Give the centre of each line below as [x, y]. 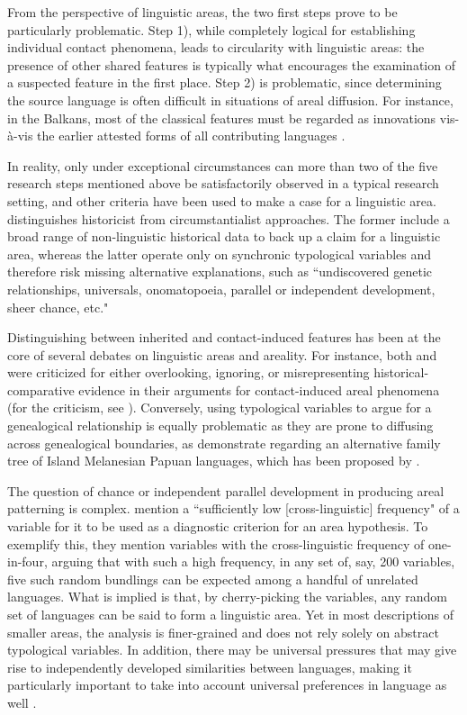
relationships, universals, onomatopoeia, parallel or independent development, [221, 289]
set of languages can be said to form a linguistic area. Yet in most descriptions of [231, 614]
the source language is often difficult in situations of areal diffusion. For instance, [230, 100]
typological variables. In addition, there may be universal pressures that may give [232, 650]
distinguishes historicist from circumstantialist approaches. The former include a [229, 218]
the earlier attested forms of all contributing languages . [191, 136]
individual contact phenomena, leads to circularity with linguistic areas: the [216, 47]
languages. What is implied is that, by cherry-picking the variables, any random [227, 597]
